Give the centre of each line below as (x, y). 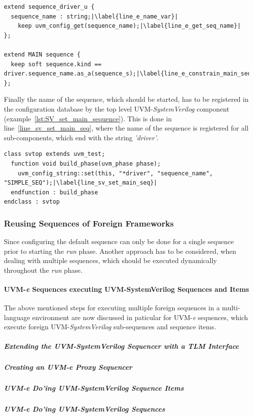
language (17, 317)
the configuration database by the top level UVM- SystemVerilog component (117, 108)
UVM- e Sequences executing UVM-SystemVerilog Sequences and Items (126, 289)
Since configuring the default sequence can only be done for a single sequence (119, 241)
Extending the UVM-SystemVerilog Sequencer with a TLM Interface (122, 346)
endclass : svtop (32, 202)
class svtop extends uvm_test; (54, 154)
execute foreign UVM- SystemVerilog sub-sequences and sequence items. (110, 327)
